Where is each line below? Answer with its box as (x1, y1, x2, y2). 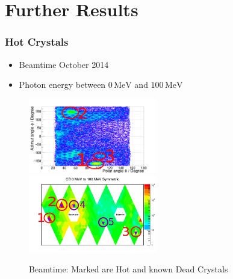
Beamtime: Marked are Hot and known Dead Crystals (29, 263, 228, 275)
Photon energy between (19, 78, 106, 91)
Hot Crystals (5, 34, 69, 49)
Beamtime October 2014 (19, 58, 109, 70)
